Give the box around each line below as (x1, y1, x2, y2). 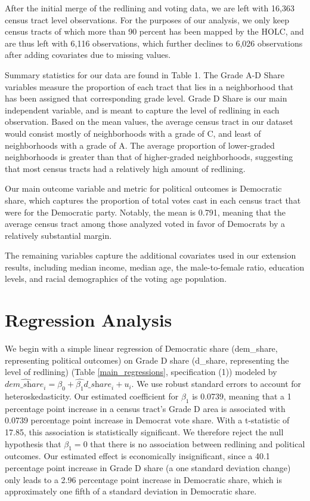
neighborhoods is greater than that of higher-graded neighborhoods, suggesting (5, 150, 293, 163)
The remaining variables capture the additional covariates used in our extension (5, 249, 296, 262)
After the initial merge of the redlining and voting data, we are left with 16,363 (5, 2, 294, 14)
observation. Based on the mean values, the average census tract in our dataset (5, 115, 293, 128)
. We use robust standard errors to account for (131, 377, 302, 390)
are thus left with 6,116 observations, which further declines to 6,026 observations (5, 36, 303, 49)
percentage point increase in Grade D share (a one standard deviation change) (5, 461, 291, 474)
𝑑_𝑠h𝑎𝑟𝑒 (83, 380, 112, 389)
